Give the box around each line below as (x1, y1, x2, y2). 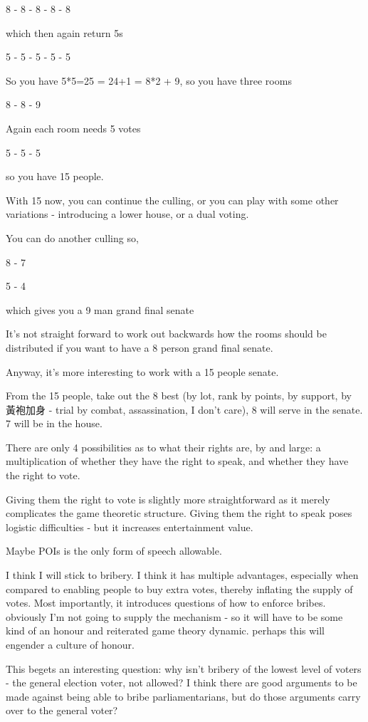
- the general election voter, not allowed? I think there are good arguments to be (6, 675, 357, 690)
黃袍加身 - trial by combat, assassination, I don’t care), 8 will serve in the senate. (6, 402, 363, 417)
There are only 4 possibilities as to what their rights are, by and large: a (6, 439, 321, 454)
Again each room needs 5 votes (6, 120, 141, 135)
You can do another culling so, (6, 230, 139, 245)
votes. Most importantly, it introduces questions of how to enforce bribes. (6, 595, 326, 610)
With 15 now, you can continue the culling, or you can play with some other (6, 192, 339, 207)
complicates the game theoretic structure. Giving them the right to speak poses (6, 506, 352, 520)
